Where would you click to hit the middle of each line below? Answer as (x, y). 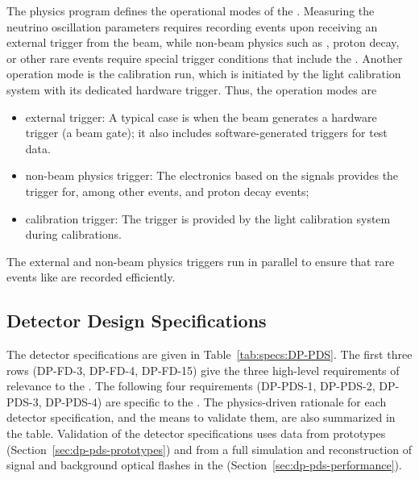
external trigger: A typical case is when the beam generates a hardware (201, 117)
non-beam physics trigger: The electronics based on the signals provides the (212, 175)
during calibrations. (73, 234)
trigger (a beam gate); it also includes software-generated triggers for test (206, 133)
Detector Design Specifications (137, 321)
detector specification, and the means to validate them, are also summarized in (201, 417)
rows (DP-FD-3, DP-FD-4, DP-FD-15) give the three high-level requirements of (203, 370)
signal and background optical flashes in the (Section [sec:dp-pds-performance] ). (204, 465)
